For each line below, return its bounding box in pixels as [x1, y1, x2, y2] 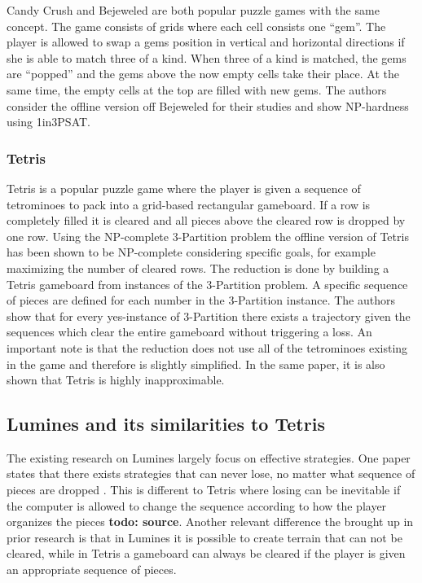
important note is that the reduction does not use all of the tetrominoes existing [7, 339, 408, 356]
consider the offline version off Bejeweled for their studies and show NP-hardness [7, 97, 409, 114]
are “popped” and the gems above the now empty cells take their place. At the [7, 65, 400, 82]
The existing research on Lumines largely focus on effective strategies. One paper [7, 449, 411, 466]
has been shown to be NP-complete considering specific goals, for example [7, 243, 376, 261]
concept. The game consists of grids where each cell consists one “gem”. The [7, 17, 386, 34]
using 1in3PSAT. [7, 113, 90, 130]
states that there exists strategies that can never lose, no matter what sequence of [7, 465, 415, 482]
